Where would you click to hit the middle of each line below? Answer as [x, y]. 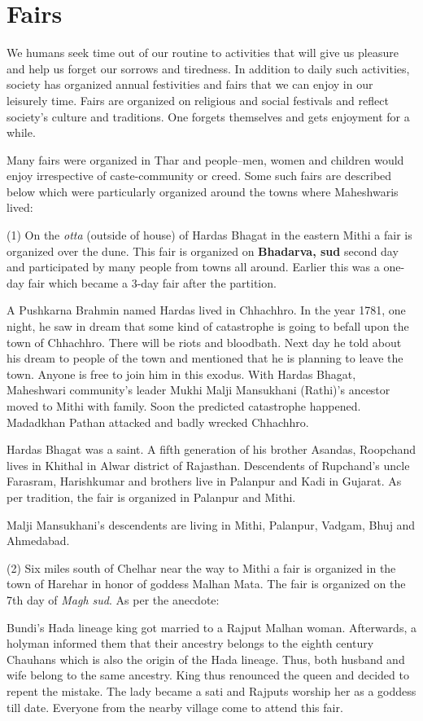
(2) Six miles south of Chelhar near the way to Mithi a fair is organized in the [201, 567]
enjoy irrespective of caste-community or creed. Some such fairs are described [199, 176]
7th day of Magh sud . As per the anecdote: [113, 599]
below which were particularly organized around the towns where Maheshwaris [203, 191]
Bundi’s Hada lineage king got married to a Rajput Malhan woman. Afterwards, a [211, 627]
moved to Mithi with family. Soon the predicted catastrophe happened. [184, 406]
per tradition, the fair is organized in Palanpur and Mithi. [151, 497]
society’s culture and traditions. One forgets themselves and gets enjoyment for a [208, 116]
